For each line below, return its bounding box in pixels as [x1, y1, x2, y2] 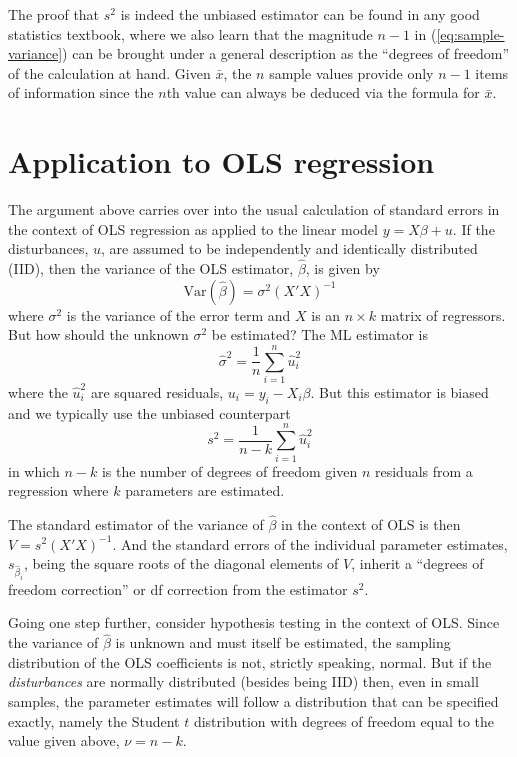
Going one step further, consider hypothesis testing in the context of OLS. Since [8, 612, 500, 633]
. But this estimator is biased [310, 382, 489, 402]
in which [8, 460, 60, 481]
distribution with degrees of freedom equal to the [193, 710, 495, 731]
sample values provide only [269, 62, 434, 83]
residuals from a [374, 460, 473, 481]
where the [8, 382, 68, 402]
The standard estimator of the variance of [8, 513, 264, 534]
